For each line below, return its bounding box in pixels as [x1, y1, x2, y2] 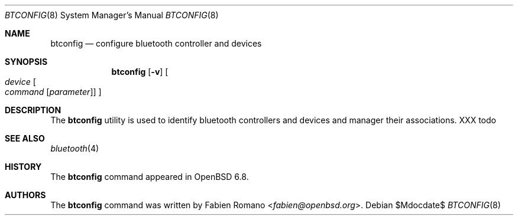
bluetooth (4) [50, 143, 99, 153]
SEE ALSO [5, 133, 45, 143]
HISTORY [5, 162, 42, 172]
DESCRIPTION [5, 105, 61, 115]
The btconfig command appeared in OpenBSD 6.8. [50, 172, 249, 182]
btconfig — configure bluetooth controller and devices [50, 38, 262, 48]
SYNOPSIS [5, 57, 48, 67]
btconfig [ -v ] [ [111, 67, 169, 77]
